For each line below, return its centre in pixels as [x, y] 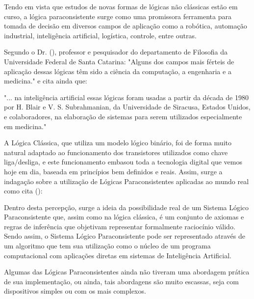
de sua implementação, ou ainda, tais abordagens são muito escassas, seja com [121, 281]
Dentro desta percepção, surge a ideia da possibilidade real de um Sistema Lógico [127, 207]
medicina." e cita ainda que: [46, 81]
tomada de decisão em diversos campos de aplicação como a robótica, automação [126, 26]
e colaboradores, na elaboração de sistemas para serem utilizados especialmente [123, 116]
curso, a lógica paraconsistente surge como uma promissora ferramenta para [118, 16]
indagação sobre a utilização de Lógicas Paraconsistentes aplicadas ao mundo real [127, 181]
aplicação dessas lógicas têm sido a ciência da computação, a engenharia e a [118, 71]
